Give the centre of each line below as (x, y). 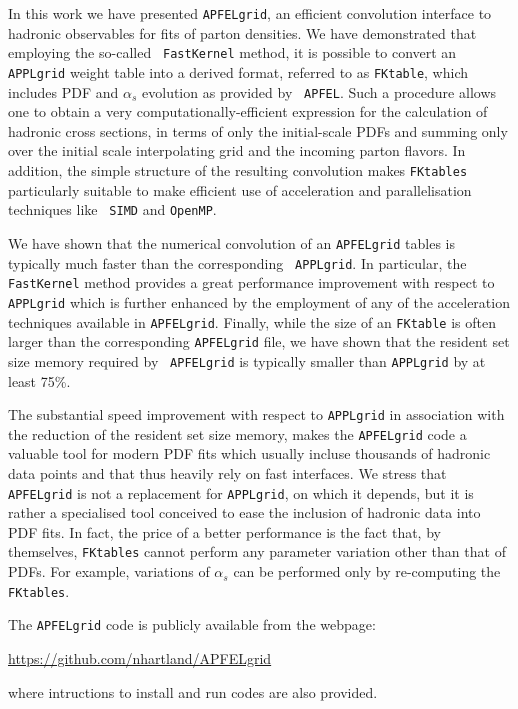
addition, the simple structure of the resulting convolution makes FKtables (238, 170)
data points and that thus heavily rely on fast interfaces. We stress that (227, 473)
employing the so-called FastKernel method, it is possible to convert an (232, 52)
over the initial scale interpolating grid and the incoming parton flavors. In (237, 150)
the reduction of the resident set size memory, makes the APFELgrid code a (237, 433)
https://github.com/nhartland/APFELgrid (140, 658)
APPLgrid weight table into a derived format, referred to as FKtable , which (238, 71)
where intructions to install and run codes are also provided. (193, 691)
